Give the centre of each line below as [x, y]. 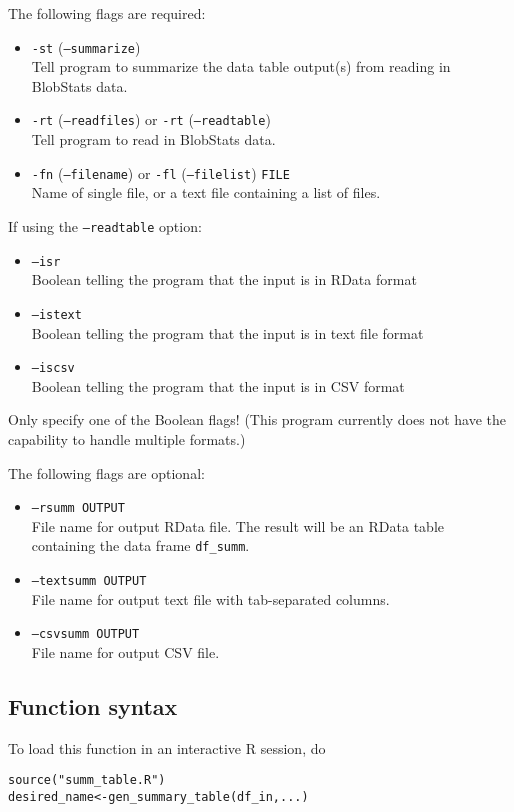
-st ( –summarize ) [86, 46]
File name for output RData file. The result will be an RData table [237, 525]
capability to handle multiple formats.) [127, 438]
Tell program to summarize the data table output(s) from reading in [241, 66]
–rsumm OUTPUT [78, 508]
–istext [56, 314]
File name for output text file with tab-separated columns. [210, 598]
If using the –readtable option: [105, 225]
